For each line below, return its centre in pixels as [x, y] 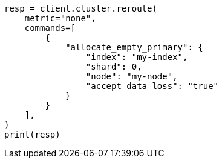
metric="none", [60, 18]
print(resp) [32, 135]
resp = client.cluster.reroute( [81, 8]
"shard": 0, [114, 67]
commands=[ [50, 28]
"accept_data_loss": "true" [152, 86]
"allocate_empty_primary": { [134, 47]
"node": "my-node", [132, 76]
